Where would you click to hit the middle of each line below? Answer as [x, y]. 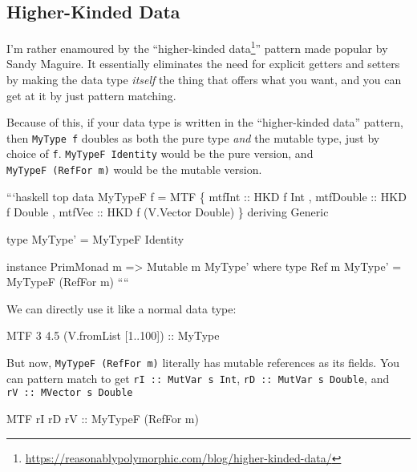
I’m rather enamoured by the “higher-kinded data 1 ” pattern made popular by [197, 47]
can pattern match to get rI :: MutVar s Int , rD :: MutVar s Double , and [198, 378]
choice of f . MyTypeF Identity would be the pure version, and [160, 153]
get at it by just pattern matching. [91, 95]
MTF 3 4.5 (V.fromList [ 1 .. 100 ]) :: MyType [113, 335]
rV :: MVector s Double [70, 393]
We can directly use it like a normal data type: [121, 308]
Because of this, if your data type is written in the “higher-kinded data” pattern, [205, 122]
